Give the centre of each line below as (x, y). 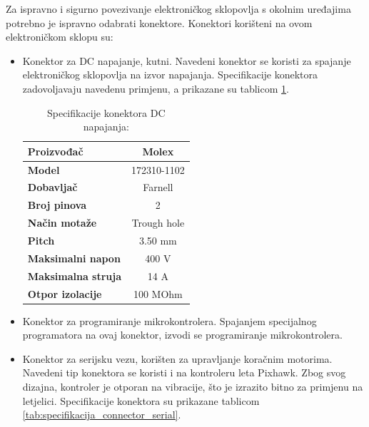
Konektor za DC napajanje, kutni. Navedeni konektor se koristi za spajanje (187, 60)
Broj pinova (57, 205)
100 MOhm (158, 293)
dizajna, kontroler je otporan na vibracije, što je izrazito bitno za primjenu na (193, 386)
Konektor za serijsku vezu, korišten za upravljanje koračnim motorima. (177, 358)
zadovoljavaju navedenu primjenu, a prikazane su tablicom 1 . (156, 88)
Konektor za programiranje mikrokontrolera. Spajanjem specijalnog (170, 320)
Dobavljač (52, 187)
